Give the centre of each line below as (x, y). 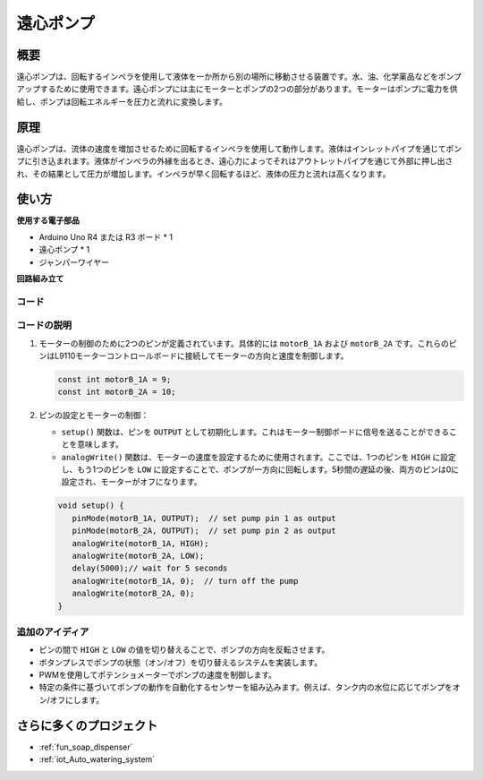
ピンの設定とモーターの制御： (94, 416)
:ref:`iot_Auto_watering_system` (97, 759)
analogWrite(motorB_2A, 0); (134, 594)
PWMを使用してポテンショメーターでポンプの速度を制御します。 (158, 675)
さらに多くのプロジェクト (87, 725)
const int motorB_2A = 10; (117, 392)
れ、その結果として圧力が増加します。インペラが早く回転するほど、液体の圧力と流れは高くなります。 (203, 174)
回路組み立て (40, 279)
